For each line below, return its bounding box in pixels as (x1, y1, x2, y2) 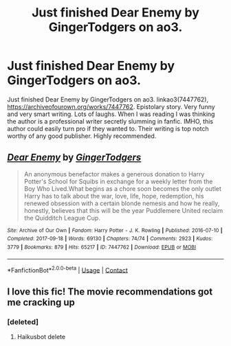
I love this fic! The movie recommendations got (7, 286, 213, 297)
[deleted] (7, 317, 39, 327)
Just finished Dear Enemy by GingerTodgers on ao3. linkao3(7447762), (7, 95, 208, 104)
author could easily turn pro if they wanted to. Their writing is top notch (7, 124, 209, 132)
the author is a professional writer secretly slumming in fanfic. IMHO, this (7, 117, 214, 125)
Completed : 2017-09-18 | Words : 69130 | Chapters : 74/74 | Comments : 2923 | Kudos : (7, 235, 213, 242)
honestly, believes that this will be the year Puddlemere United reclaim (23, 206, 223, 214)
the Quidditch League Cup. (23, 214, 101, 222)
